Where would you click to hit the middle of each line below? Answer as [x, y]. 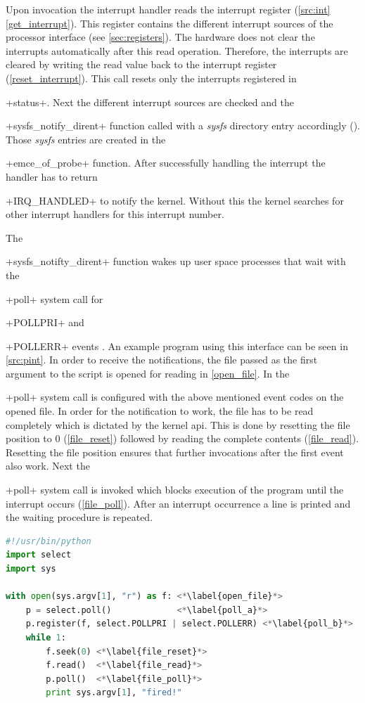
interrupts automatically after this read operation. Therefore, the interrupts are [177, 50]
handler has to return [52, 176]
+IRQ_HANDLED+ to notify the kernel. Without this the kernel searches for [175, 200]
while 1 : [46, 637]
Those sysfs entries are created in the [86, 139]
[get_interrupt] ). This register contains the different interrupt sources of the [169, 23]
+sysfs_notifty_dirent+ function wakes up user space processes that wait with [176, 261]
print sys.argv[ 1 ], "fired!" [114, 693]
